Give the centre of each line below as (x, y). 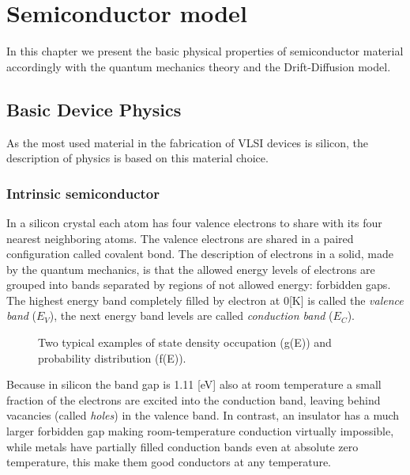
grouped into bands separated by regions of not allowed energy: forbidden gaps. (199, 285)
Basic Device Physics (94, 109)
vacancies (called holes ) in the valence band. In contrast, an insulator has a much (203, 415)
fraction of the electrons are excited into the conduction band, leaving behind (194, 399)
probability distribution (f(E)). (112, 357)
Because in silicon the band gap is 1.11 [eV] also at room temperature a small (194, 384)
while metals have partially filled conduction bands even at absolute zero (182, 446)
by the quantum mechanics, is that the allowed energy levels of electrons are (191, 269)
